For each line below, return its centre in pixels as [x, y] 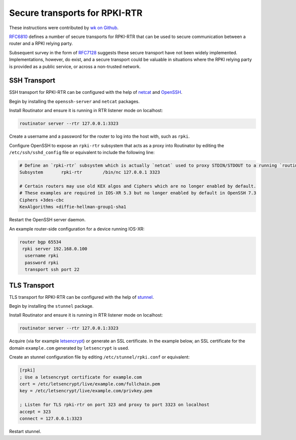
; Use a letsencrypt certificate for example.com [81, 377]
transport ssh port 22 [52, 270]
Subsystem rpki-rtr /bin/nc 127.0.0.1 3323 [90, 172]
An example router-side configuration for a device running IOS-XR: [77, 229]
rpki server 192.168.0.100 [55, 249]
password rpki [42, 262]
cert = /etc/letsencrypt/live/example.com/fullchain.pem [90, 384]
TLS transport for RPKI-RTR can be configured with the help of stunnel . [81, 297]
